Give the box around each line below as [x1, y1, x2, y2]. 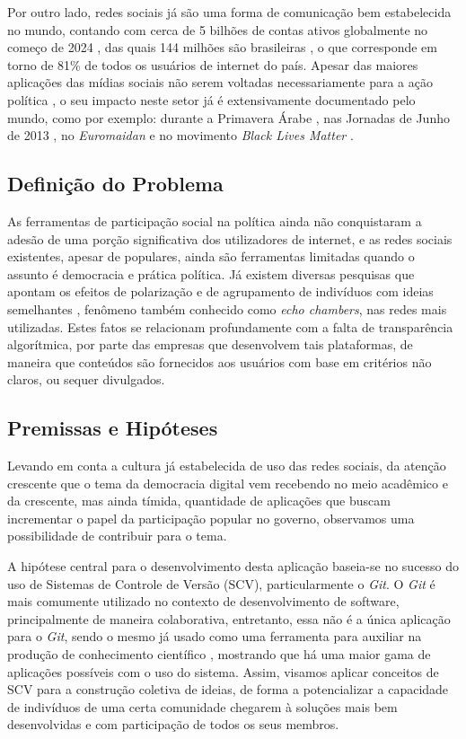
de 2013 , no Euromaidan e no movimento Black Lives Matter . [7, 126, 354, 145]
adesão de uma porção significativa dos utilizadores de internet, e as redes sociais [7, 229, 453, 248]
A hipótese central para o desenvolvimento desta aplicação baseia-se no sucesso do [7, 557, 460, 576]
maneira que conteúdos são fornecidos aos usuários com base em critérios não [7, 352, 432, 371]
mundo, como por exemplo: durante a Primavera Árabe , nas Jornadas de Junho [7, 108, 450, 127]
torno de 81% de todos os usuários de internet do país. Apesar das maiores [7, 55, 418, 74]
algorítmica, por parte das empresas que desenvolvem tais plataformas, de [7, 335, 413, 354]
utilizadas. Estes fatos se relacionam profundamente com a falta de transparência [7, 317, 453, 336]
